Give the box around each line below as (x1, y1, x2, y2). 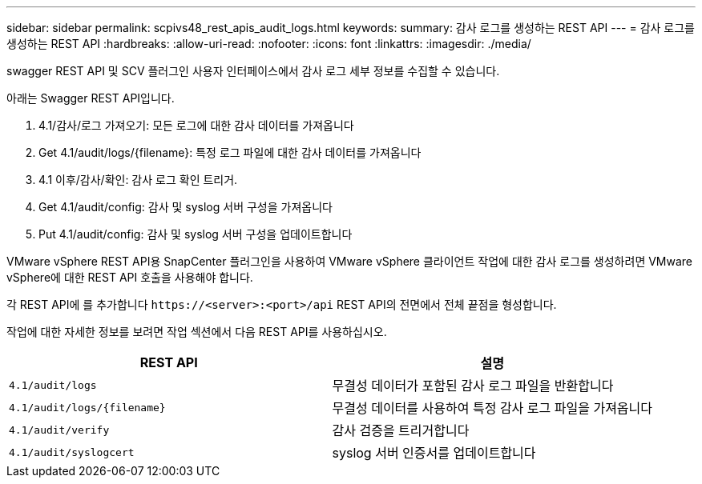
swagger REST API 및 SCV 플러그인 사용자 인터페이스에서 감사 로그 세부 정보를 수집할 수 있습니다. (6, 64, 500, 78)
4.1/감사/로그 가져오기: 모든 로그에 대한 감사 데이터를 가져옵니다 (38, 118, 354, 132)
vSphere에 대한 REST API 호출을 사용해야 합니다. (6, 270, 253, 284)
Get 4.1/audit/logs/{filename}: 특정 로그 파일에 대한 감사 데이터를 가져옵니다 (38, 146, 422, 159)
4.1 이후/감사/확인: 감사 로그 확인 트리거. (38, 173, 238, 186)
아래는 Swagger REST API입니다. (6, 91, 175, 105)
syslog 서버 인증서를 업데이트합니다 (332, 445, 536, 461)
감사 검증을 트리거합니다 (332, 422, 470, 438)
